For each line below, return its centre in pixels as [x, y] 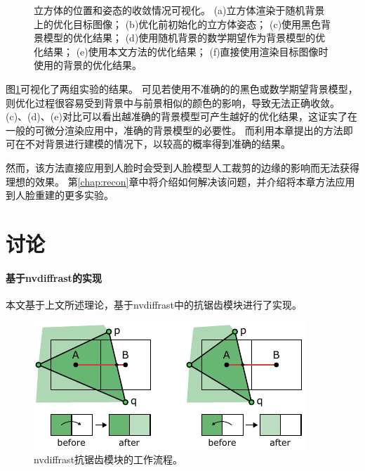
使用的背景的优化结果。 [88, 65]
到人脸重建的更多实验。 [60, 195]
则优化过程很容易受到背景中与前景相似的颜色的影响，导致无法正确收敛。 [173, 102]
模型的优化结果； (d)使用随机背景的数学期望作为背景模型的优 [184, 38]
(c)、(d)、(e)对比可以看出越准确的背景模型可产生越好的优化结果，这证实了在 [181, 116]
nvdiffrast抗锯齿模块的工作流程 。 [108, 459]
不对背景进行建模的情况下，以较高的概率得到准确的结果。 [158, 144]
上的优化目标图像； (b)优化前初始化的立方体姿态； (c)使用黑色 [178, 24]
